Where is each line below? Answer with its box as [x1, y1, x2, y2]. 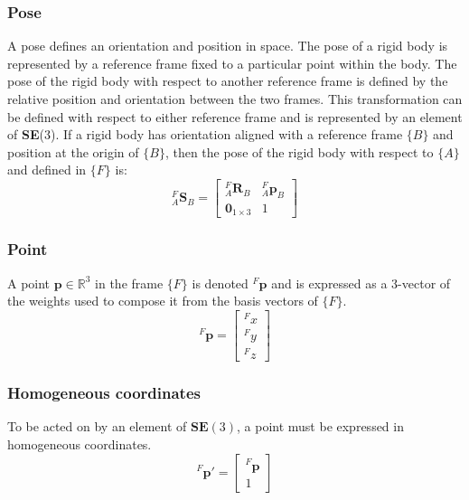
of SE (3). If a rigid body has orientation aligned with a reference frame [7, 125, 403, 144]
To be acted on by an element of [7, 417, 187, 436]
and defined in [7, 160, 87, 179]
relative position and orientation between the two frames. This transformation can [7, 90, 463, 108]
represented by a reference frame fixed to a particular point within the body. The [7, 53, 457, 72]
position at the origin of [7, 142, 139, 161]
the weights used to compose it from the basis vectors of [7, 291, 318, 310]
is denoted [192, 273, 249, 292]
